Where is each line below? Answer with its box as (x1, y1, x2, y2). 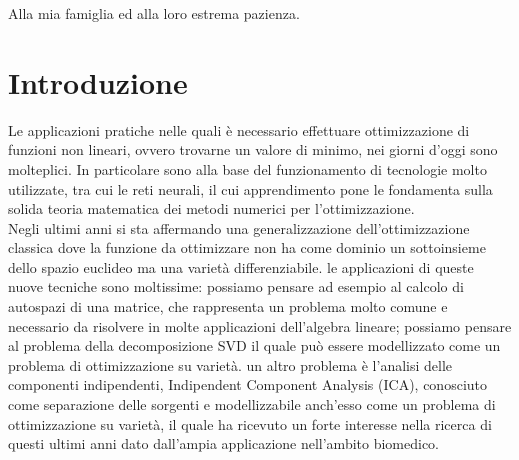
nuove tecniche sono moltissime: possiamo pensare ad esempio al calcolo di (8, 276, 464, 297)
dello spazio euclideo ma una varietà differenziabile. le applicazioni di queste (8, 256, 474, 277)
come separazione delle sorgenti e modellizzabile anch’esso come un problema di (8, 394, 496, 415)
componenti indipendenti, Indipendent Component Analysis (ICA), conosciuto (8, 374, 488, 395)
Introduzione (8, 61, 188, 102)
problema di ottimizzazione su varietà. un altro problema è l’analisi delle (8, 354, 453, 375)
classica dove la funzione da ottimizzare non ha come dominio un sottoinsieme (8, 237, 486, 258)
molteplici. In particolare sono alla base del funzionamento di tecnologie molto (8, 158, 487, 179)
